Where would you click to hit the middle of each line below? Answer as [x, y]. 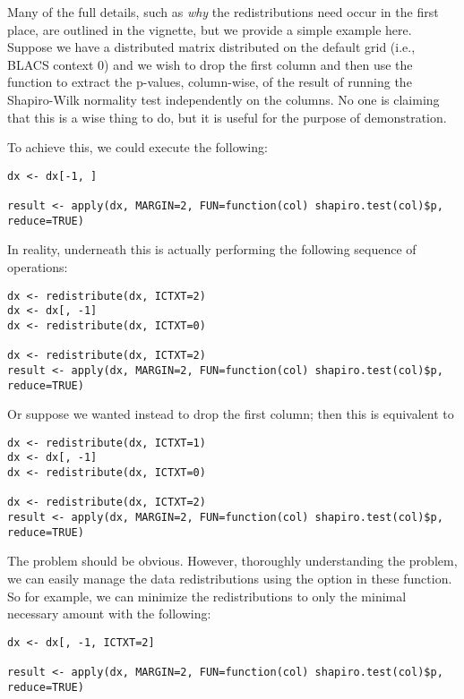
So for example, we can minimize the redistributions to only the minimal [207, 596]
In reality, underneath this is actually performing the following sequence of [212, 249]
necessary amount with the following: [109, 614]
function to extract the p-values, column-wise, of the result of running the [210, 82]
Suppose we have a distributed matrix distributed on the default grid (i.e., [211, 47]
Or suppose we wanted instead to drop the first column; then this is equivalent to [231, 414]
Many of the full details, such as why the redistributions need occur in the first [223, 12]
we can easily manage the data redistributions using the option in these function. [230, 578]
